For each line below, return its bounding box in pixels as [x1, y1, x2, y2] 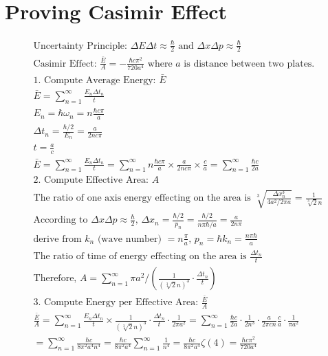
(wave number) [97, 234, 162, 244]
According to [33, 215, 88, 225]
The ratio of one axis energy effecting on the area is [33, 193, 251, 203]
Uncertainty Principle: [33, 41, 127, 51]
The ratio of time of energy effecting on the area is [33, 252, 247, 262]
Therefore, [33, 274, 77, 284]
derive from [33, 234, 82, 244]
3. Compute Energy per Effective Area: [33, 298, 199, 308]
